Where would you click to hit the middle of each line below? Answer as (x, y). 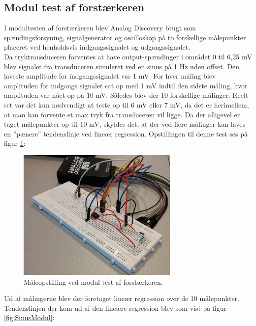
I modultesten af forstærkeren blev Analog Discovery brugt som (100, 28)
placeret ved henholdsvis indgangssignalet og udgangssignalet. (97, 47)
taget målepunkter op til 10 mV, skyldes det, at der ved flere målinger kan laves (125, 124)
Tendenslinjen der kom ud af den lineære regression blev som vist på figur (115, 308)
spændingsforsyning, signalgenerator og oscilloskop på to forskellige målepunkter (125, 37)
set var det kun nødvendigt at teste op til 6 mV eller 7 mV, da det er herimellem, (127, 104)
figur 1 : (15, 143)
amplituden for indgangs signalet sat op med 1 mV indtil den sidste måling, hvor (126, 85)
